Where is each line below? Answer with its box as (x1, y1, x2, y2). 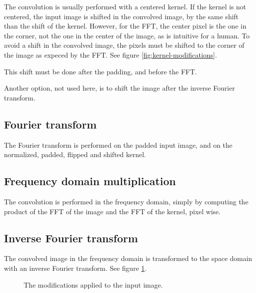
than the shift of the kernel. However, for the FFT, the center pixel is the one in (4, 21, 247, 31)
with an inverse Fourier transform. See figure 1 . (4, 262, 147, 273)
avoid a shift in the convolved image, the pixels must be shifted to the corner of (4, 40, 245, 50)
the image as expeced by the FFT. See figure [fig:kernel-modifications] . (4, 49, 217, 60)
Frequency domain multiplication (4, 173, 176, 189)
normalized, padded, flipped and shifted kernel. (4, 149, 146, 160)
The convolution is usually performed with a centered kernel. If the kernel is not (4, 1, 246, 11)
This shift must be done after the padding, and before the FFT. (4, 66, 197, 76)
